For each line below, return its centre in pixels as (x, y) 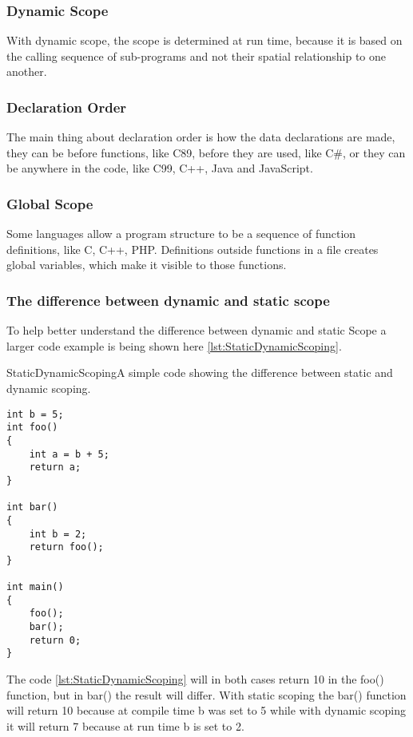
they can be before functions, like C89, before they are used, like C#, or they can (206, 152)
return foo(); (66, 547)
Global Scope (50, 203)
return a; (55, 468)
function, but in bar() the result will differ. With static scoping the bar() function (206, 694)
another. (27, 71)
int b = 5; (35, 414)
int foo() (32, 428)
